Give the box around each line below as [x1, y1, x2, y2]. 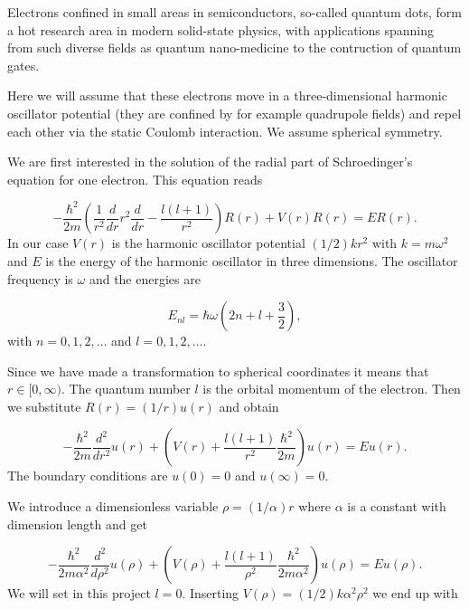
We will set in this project [7, 584, 151, 603]
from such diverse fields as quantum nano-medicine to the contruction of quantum [7, 38, 462, 57]
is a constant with [347, 497, 446, 516]
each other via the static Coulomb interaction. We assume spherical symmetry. [7, 121, 443, 140]
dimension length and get [7, 514, 147, 533]
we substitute [7, 396, 81, 415]
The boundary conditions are [7, 466, 168, 485]
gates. [7, 55, 40, 74]
